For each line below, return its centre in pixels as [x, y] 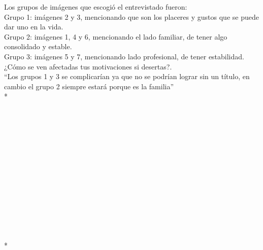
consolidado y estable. [38, 46]
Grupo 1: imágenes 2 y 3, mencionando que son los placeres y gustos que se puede [131, 16]
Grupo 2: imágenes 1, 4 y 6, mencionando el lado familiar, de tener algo [116, 36]
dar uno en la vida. [34, 27]
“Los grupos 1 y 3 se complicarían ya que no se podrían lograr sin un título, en [127, 76]
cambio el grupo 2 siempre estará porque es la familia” [89, 86]
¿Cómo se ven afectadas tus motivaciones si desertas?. [88, 66]
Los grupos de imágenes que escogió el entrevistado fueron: [96, 7]
